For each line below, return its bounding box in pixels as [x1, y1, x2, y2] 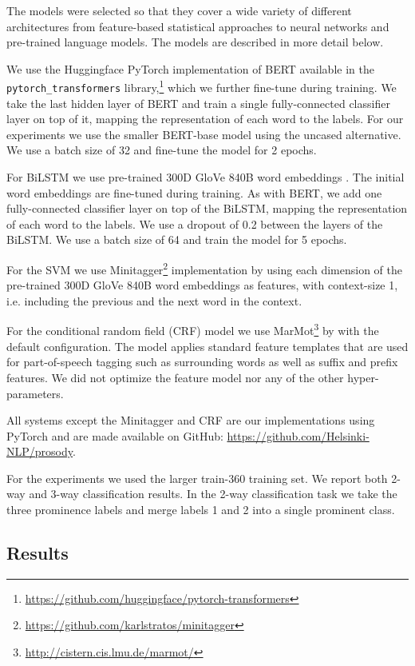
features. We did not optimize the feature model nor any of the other [6, 369, 344, 385]
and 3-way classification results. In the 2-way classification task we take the [29, 485, 397, 502]
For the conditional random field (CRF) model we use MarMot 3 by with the [6, 320, 379, 339]
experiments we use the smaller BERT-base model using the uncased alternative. [6, 126, 401, 142]
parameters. [6, 385, 64, 401]
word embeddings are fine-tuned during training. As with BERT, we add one [6, 184, 382, 201]
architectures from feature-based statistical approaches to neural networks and [6, 18, 389, 34]
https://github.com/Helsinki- [227, 427, 370, 444]
